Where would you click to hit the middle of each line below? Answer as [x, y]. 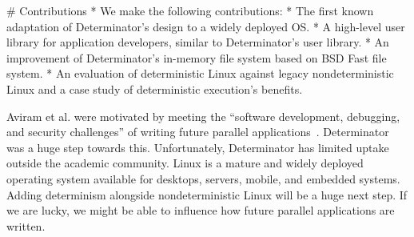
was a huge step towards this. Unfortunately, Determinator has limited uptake [198, 147]
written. [26, 225]
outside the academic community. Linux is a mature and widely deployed [185, 163]
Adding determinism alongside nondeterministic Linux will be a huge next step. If [207, 194]
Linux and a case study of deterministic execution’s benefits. [155, 88]
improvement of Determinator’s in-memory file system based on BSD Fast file [197, 57]
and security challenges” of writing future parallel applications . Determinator [198, 132]
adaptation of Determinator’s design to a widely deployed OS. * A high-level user [206, 26]
